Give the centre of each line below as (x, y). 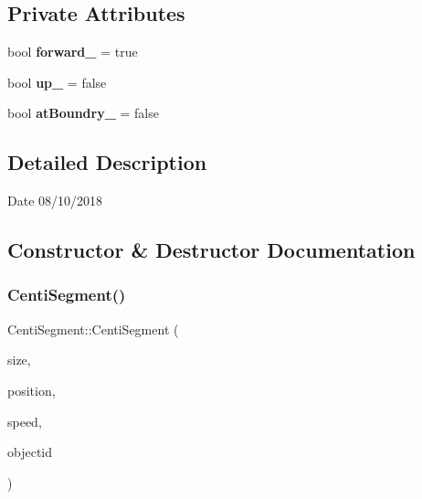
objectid (30, 452)
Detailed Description (107, 162)
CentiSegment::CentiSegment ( (93, 329)
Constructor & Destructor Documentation (211, 250)
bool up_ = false (57, 82)
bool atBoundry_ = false (83, 113)
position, (32, 390)
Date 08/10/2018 (55, 201)
